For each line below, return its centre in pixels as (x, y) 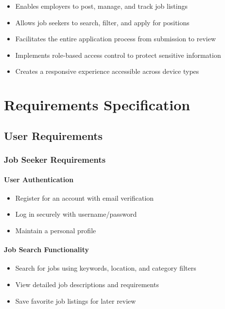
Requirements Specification (97, 105)
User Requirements (53, 135)
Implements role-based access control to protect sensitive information (118, 55)
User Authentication (39, 179)
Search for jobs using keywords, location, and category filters (106, 268)
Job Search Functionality (47, 249)
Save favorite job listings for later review (76, 300)
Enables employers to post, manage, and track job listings (101, 6)
